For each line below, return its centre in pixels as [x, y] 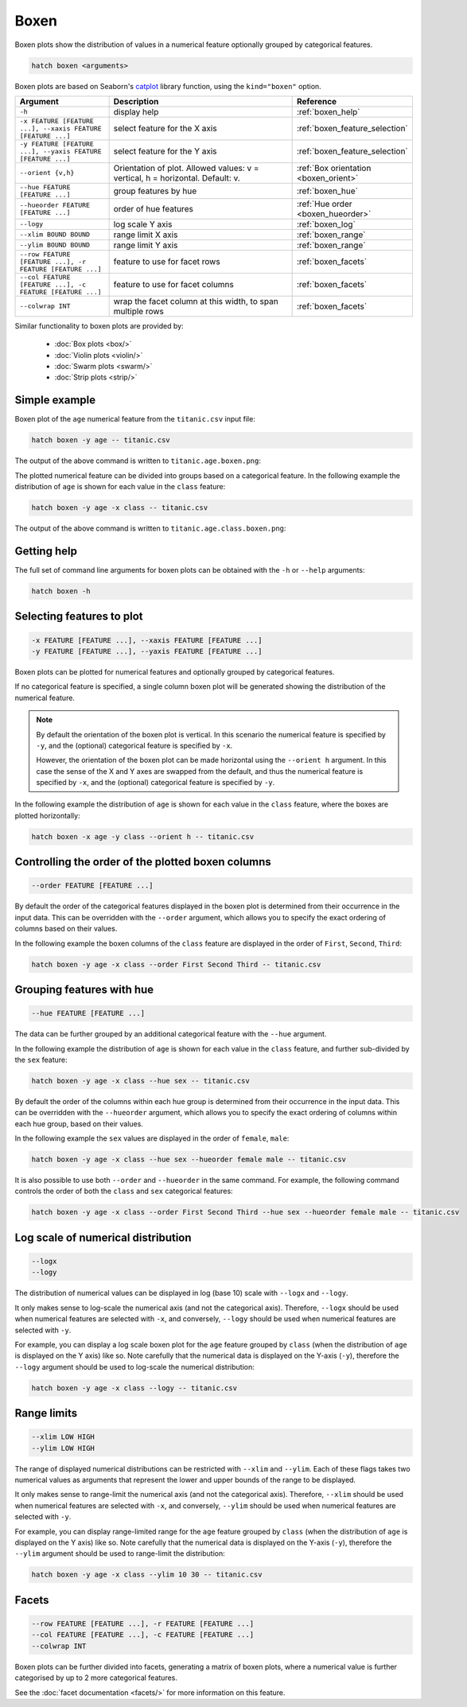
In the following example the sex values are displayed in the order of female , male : [152, 1138]
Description [136, 101]
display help [136, 111]
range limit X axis [146, 235]
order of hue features [154, 208]
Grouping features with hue [84, 989]
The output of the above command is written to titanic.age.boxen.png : [138, 461]
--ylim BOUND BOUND [55, 245]
